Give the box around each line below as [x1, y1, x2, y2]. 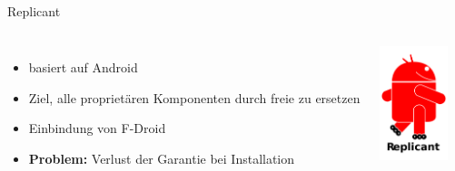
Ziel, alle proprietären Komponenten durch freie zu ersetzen [28, 88, 361, 107]
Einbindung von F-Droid [28, 119, 166, 138]
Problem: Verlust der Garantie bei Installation [28, 148, 295, 167]
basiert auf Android [28, 57, 138, 76]
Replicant [7, 2, 61, 21]
